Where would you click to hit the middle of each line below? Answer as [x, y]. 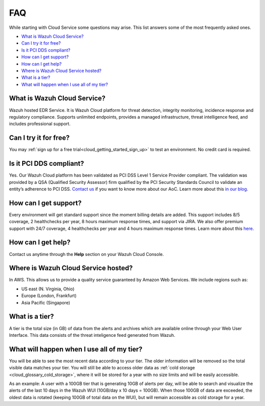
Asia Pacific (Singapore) [46, 303]
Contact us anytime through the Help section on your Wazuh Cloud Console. [86, 254]
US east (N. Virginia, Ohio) [48, 289]
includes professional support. [40, 124]
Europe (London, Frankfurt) [49, 296]
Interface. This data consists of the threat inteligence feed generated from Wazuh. [92, 335]
